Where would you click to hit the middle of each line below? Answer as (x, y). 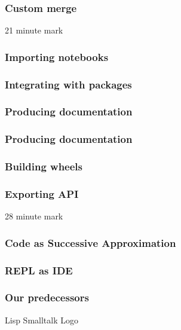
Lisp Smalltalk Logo (42, 320)
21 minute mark (34, 30)
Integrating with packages (68, 84)
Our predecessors (47, 297)
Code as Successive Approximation (90, 242)
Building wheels (44, 166)
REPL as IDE (39, 270)
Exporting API (42, 193)
